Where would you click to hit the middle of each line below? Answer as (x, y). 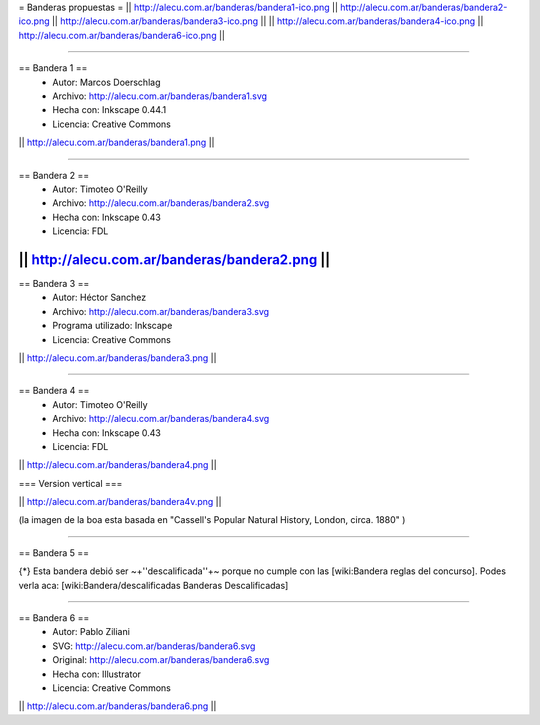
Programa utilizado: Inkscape (112, 326)
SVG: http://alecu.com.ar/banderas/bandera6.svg (154, 646)
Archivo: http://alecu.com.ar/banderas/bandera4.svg (161, 419)
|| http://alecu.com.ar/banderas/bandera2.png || (174, 259)
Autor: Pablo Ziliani (91, 632)
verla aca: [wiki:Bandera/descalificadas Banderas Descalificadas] (153, 585)
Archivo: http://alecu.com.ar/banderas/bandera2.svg (161, 203)
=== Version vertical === (70, 483)
